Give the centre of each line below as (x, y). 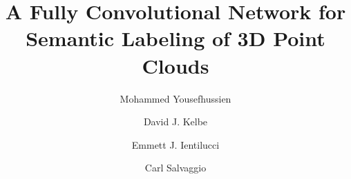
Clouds (175, 65)
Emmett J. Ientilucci (175, 144)
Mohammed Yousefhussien (175, 98)
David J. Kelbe (175, 122)
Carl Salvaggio (175, 168)
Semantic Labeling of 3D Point (175, 38)
